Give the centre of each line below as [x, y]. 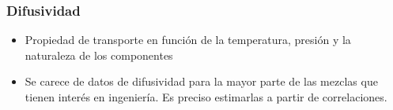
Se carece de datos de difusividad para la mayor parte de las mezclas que [201, 81]
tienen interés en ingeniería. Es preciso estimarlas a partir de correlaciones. [206, 97]
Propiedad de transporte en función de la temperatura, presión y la [188, 40]
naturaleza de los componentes [99, 55]
